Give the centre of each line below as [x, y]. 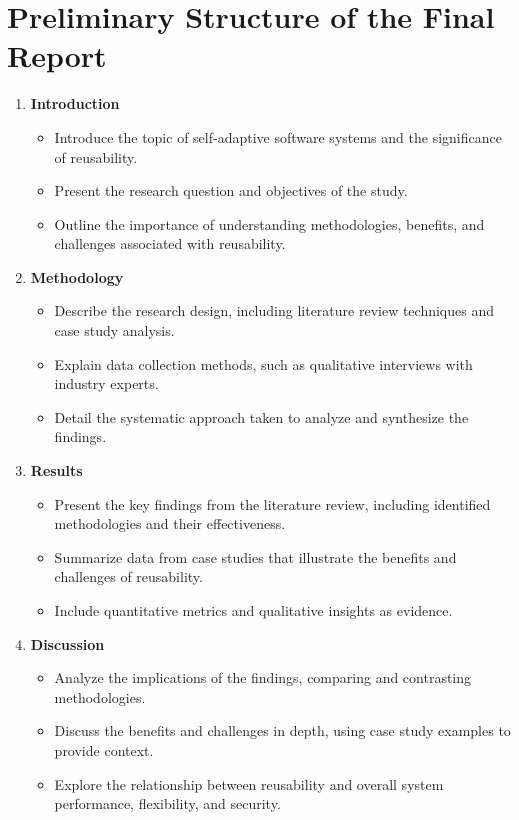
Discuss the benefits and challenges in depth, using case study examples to [282, 730]
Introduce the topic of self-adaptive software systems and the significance [278, 136]
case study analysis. [114, 330]
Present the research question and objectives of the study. [231, 190]
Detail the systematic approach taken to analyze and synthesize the [261, 416]
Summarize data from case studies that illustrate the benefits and [255, 556]
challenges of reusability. [128, 576]
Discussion [67, 643]
